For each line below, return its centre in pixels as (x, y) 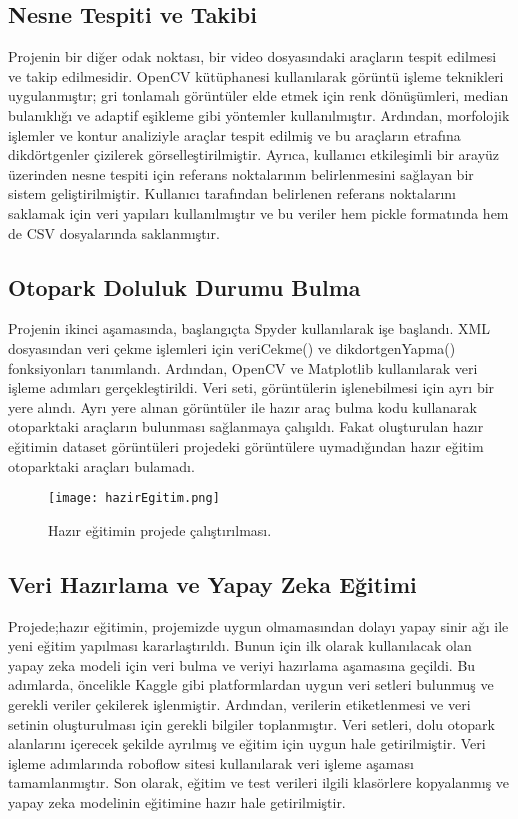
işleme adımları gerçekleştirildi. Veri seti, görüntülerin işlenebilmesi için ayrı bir (251, 387)
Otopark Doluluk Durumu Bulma (184, 286)
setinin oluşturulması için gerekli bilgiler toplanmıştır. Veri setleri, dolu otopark (251, 723)
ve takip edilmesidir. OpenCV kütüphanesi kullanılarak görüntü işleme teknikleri (256, 75)
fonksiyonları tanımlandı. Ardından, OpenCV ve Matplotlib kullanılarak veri (243, 367)
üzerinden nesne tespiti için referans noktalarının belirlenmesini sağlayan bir (241, 173)
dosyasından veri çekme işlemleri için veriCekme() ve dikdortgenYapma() (232, 347)
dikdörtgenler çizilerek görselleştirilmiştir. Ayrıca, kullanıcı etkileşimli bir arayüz (254, 154)
